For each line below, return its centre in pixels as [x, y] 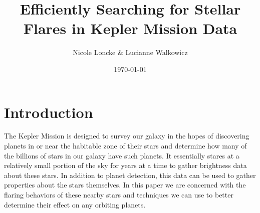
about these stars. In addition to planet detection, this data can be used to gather [130, 175]
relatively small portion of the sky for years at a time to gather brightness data [125, 165]
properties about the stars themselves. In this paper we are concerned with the [125, 185]
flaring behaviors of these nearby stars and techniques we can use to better [119, 194]
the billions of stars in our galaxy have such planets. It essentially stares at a [122, 155]
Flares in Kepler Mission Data [130, 28]
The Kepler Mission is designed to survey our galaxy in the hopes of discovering [127, 136]
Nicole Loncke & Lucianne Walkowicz [130, 52]
